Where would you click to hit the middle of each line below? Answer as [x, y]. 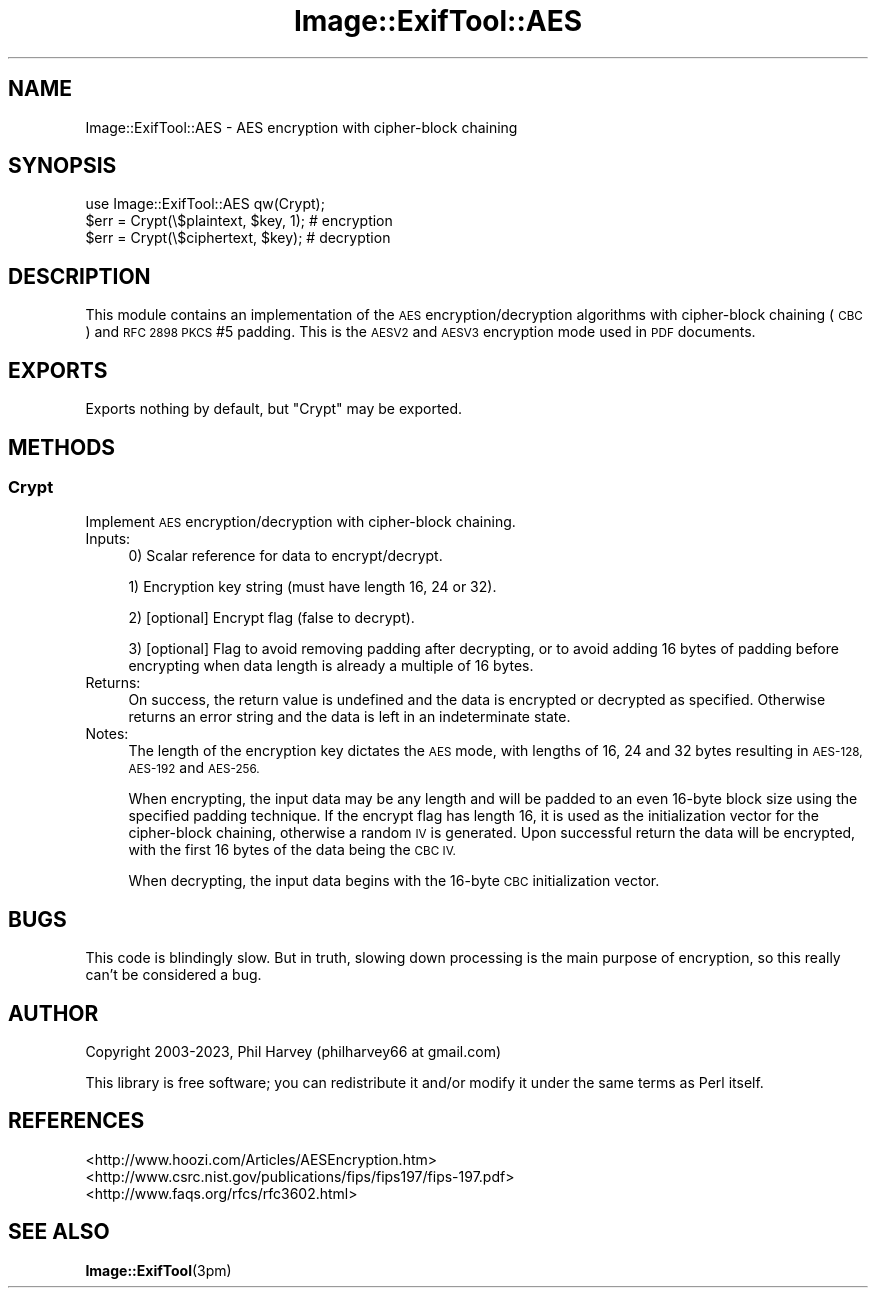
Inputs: [108, 539]
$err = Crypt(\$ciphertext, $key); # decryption [238, 238]
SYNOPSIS [62, 166]
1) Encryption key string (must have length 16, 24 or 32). [312, 587]
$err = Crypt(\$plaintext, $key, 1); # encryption [239, 221]
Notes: [107, 734]
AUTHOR [53, 1013]
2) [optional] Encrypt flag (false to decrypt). [271, 618]
